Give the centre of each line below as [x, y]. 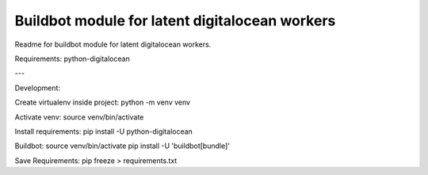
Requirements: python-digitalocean [72, 59]
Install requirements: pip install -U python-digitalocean [104, 131]
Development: [38, 88]
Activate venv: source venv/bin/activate [79, 117]
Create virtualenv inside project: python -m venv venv [102, 102]
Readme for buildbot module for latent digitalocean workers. [113, 44]
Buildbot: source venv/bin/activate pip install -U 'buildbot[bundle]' [122, 146]
